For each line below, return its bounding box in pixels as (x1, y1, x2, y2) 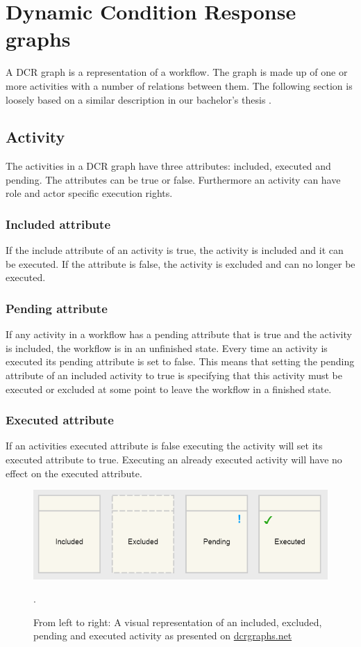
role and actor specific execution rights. (6, 186, 173, 200)
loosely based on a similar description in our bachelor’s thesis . (6, 92, 271, 106)
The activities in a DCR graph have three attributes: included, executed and (6, 159, 331, 173)
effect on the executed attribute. (6, 465, 142, 480)
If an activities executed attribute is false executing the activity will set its (6, 438, 323, 453)
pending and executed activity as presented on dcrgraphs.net (33, 628, 292, 643)
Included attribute (6, 216, 110, 232)
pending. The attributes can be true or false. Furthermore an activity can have (6, 172, 341, 186)
